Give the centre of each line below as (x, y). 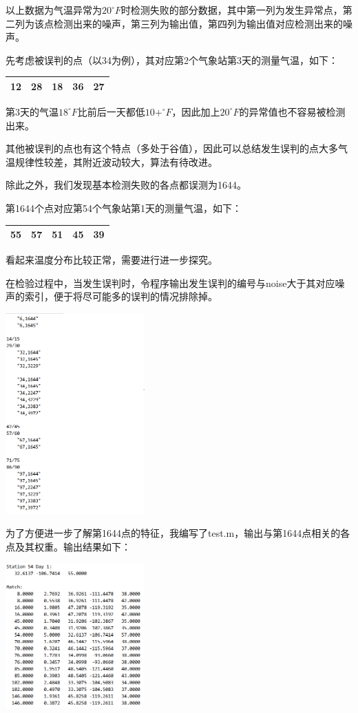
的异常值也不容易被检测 (292, 111)
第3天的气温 (32, 111)
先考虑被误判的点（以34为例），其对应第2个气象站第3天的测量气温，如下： (172, 60)
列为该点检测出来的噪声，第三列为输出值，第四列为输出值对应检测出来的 (179, 23)
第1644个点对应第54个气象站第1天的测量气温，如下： (124, 207)
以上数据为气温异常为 (54, 10)
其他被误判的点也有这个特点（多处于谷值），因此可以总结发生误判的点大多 (172, 148)
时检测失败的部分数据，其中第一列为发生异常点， (232, 10)
